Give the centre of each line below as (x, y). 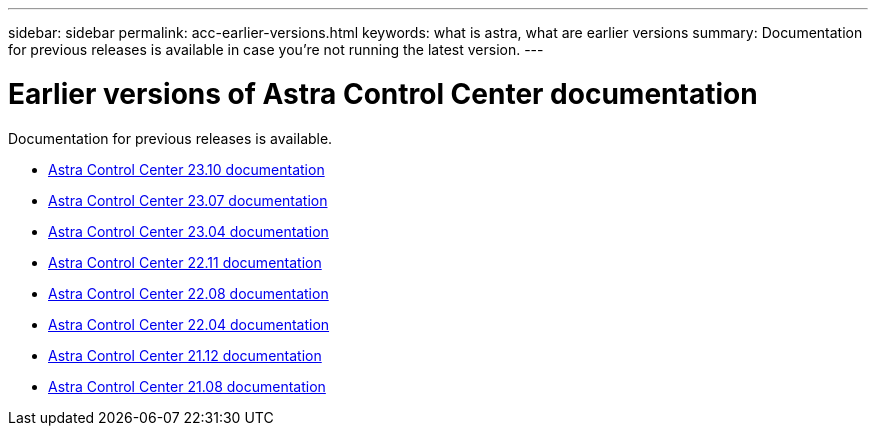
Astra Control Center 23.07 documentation (188, 200)
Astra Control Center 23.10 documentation (186, 169)
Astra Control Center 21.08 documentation (187, 386)
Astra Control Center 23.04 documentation (188, 231)
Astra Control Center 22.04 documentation (189, 324)
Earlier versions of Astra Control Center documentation (383, 93)
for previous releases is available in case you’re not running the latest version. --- (276, 49)
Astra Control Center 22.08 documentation (188, 293)
